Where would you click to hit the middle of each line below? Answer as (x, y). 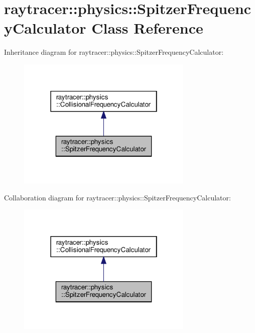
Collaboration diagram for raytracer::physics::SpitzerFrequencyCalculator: (117, 197)
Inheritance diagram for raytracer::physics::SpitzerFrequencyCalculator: (114, 52)
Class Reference (147, 28)
